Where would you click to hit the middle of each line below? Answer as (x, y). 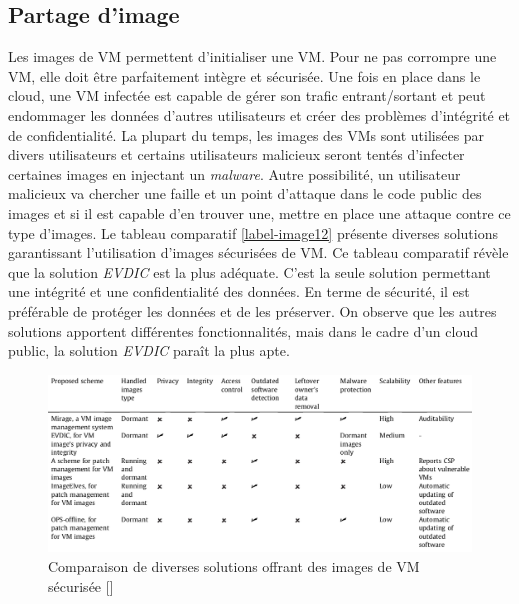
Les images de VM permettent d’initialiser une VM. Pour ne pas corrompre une (252, 56)
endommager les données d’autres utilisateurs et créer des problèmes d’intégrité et (259, 114)
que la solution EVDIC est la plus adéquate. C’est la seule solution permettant (249, 271)
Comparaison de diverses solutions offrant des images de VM (234, 565)
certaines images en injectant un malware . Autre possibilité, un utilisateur (234, 173)
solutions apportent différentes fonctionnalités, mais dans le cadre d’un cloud (243, 330)
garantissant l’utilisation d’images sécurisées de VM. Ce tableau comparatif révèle (258, 252)
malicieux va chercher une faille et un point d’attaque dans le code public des (245, 193)
